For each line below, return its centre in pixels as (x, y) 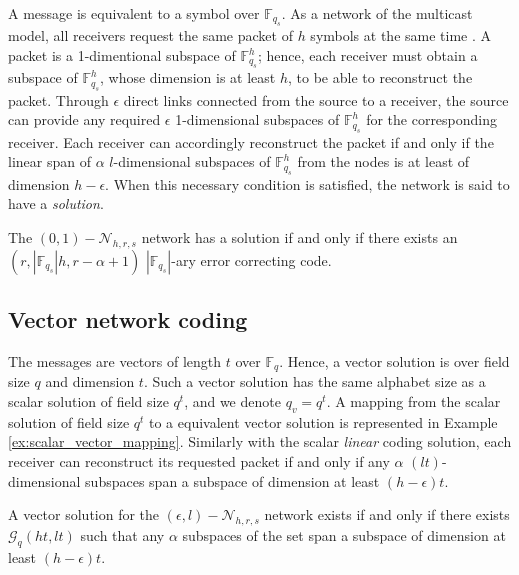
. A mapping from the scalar (413, 401)
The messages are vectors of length (115, 361)
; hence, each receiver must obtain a (367, 55)
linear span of (49, 161)
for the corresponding (432, 119)
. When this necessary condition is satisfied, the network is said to (307, 183)
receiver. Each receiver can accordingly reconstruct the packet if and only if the (251, 141)
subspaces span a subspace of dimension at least (232, 480)
